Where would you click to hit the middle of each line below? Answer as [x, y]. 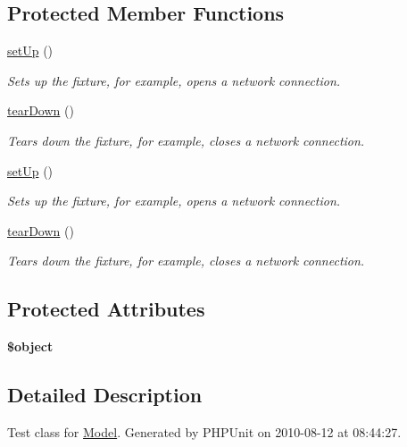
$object [30, 346]
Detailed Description [105, 395]
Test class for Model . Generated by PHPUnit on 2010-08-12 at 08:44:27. [204, 431]
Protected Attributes [106, 309]
